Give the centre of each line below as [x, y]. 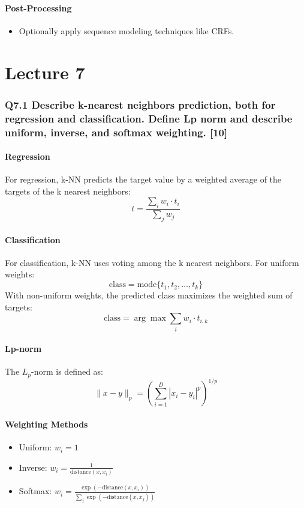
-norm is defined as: [67, 371]
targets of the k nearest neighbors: [68, 191]
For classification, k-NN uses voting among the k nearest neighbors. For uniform [152, 262]
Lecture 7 [45, 72]
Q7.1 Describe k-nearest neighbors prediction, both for [140, 104]
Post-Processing [38, 8]
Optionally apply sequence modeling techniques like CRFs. [127, 30]
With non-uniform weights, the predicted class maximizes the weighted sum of [149, 295]
